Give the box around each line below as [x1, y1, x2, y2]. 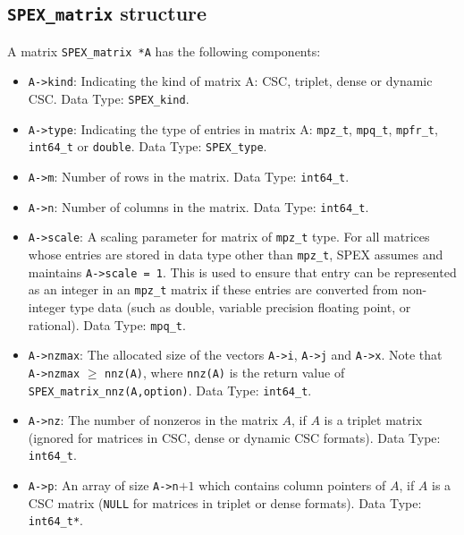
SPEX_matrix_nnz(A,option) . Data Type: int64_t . [28, 380, 312, 399]
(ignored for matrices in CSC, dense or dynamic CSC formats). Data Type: [28, 428, 441, 446]
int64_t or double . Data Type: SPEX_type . [28, 137, 267, 156]
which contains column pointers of [198, 476, 386, 495]
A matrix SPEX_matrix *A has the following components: [7, 41, 321, 60]
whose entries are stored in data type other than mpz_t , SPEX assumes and [28, 245, 443, 264]
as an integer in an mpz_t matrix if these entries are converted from [28, 280, 399, 299]
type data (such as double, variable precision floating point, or [70, 298, 411, 316]
